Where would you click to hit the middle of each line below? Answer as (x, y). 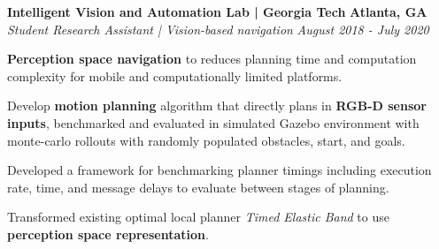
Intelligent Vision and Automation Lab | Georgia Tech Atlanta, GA (217, 11)
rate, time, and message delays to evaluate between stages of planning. (198, 187)
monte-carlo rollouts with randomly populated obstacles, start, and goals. (206, 140)
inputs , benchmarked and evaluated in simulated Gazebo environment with (213, 122)
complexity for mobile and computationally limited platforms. (175, 75)
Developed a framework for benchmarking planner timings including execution (219, 170)
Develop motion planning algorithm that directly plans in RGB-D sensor (217, 106)
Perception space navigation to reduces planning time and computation (212, 59)
